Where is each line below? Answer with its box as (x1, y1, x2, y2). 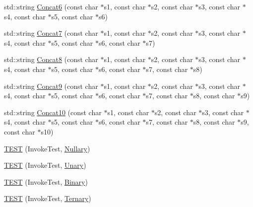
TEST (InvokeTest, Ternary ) (4, 193, 91, 204)
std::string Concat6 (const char (4, 1, 98, 11)
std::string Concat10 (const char (4, 107, 102, 117)
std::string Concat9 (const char (4, 80, 98, 91)
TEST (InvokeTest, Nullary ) (4, 143, 90, 153)
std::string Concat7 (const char (4, 28, 98, 38)
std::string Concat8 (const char (4, 54, 98, 65)
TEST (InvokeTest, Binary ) (4, 176, 88, 187)
